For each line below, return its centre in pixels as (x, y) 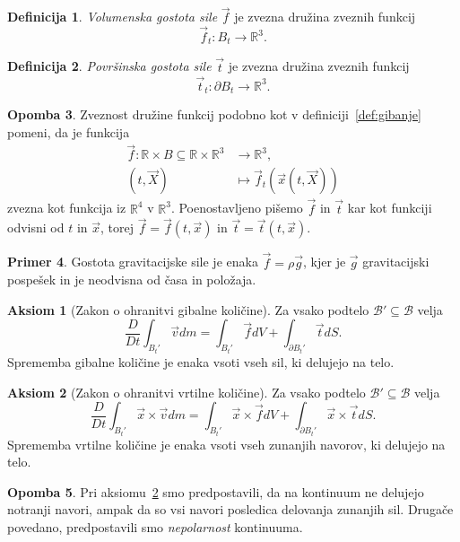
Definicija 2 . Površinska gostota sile (109, 66)
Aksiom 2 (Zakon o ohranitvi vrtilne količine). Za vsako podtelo (187, 392)
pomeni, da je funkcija (69, 131)
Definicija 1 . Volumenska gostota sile (113, 17)
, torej (117, 227)
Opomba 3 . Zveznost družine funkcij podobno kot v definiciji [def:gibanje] (214, 114)
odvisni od (36, 227)
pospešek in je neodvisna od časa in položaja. (132, 280)
